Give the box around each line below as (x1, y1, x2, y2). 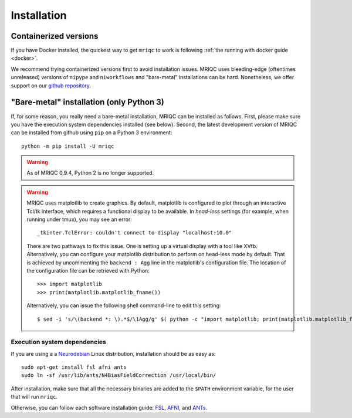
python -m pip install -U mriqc (21, 142, 114, 149)
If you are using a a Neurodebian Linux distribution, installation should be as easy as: (11, 350, 216, 357)
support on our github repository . (11, 82, 91, 89)
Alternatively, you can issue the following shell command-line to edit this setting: (26, 302, 221, 309)
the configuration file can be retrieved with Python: (26, 267, 150, 274)
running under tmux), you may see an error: (26, 216, 132, 223)
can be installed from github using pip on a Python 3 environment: (11, 129, 172, 136)
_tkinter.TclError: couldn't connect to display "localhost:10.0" (37, 229, 232, 236)
